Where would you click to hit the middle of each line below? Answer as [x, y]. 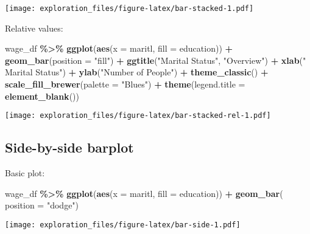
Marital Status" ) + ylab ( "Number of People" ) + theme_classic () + [137, 72]
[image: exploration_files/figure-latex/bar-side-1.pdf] [123, 225]
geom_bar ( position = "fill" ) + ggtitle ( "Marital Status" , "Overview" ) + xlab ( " [156, 60]
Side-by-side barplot [69, 147]
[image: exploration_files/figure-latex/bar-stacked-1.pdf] [129, 9]
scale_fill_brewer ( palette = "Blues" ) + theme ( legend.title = [125, 84]
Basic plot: [25, 173]
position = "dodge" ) [42, 205]
